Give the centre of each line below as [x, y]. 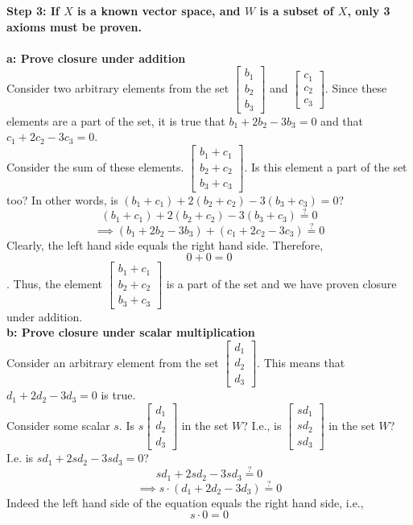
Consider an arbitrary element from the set [113, 362]
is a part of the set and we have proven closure [281, 283]
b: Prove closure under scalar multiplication [131, 332]
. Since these [356, 88]
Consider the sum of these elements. [95, 166]
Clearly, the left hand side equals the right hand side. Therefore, [165, 244]
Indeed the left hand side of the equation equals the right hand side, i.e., [185, 502]
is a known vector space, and [159, 10]
